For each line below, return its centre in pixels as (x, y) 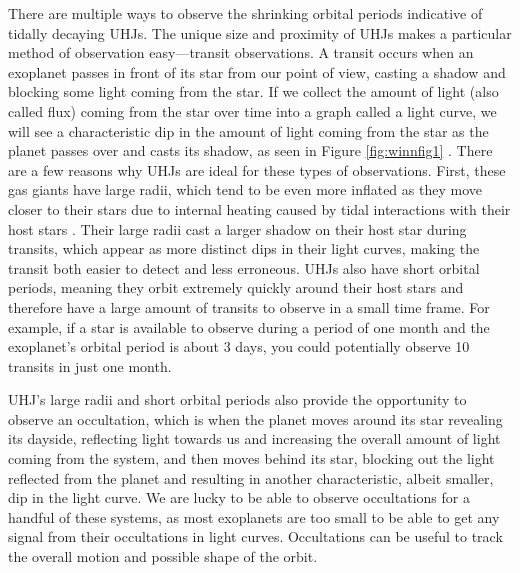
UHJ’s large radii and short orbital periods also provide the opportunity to (237, 399)
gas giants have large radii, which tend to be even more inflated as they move (245, 189)
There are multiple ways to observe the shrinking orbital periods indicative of (245, 13)
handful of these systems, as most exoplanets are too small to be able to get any (254, 516)
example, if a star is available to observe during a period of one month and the (249, 326)
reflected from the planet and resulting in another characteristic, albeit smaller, (251, 477)
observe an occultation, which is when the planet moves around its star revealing (255, 418)
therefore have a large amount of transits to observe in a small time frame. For (249, 306)
